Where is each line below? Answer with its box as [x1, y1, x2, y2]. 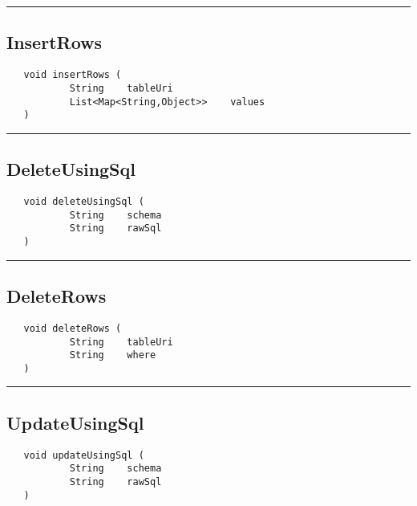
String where [69, 349, 156, 361]
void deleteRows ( [23, 322, 122, 334]
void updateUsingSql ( [23, 449, 144, 461]
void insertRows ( [23, 69, 122, 81]
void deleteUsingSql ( [23, 196, 144, 208]
